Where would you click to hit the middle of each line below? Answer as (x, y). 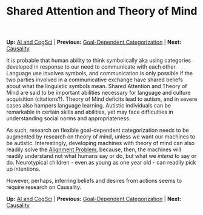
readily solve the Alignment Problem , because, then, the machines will (94, 149)
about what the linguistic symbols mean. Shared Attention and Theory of (97, 86)
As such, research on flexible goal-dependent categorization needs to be (98, 130)
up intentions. (23, 169)
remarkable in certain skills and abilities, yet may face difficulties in (90, 112)
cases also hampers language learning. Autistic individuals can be (89, 106)
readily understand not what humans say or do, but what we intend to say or (101, 156)
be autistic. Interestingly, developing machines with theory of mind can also (101, 143)
